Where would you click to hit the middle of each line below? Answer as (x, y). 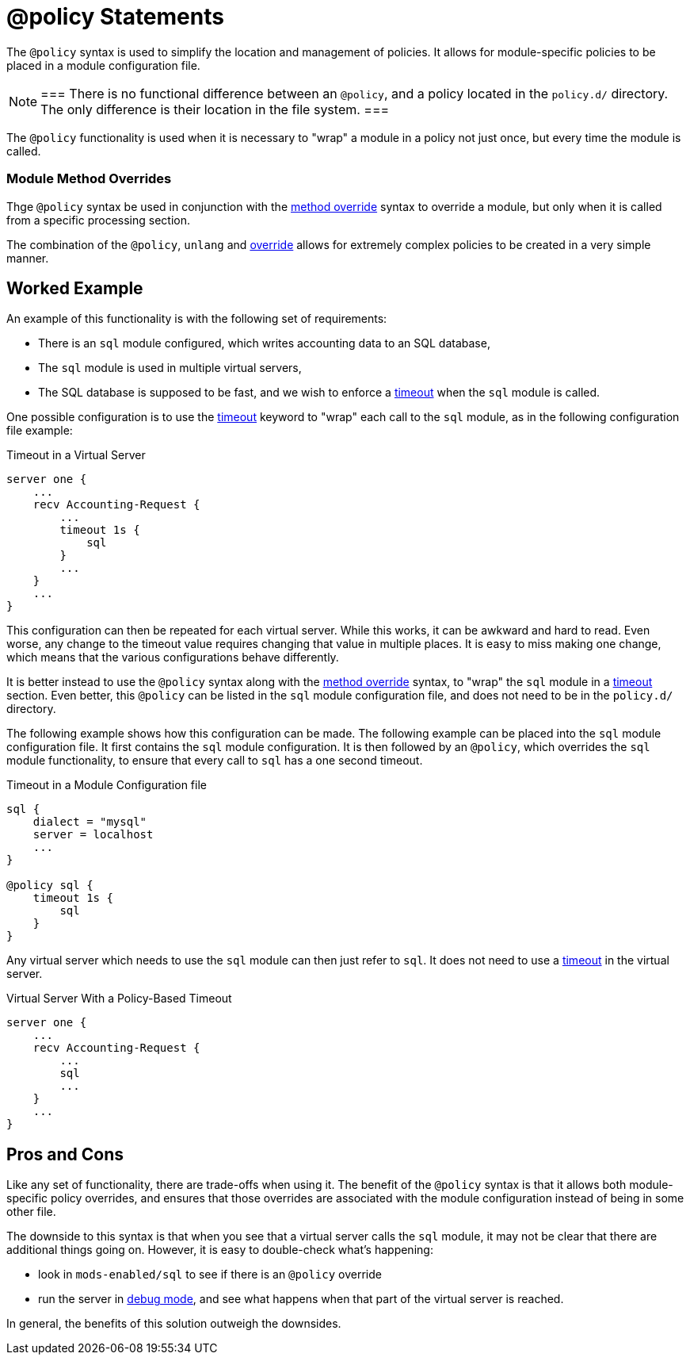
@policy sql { (50, 886)
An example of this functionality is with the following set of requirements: (197, 319)
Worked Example (75, 288)
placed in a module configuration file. (103, 65)
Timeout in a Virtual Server (76, 455)
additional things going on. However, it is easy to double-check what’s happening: (220, 1250)
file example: (40, 431)
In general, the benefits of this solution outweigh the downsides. (174, 1324)
